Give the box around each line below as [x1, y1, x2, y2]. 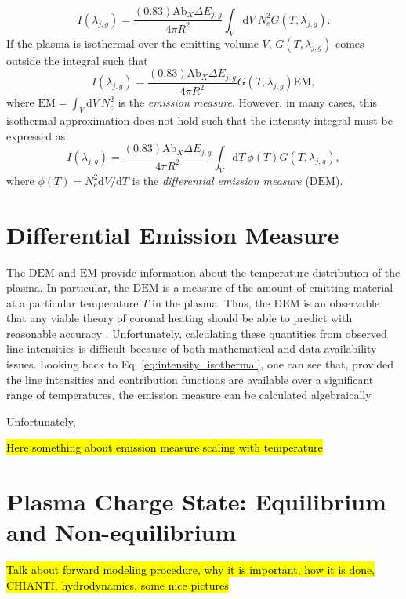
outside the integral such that [6, 52, 148, 68]
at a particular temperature [6, 294, 139, 310]
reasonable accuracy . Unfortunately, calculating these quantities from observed [6, 325, 387, 341]
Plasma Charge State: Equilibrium [6, 485, 386, 517]
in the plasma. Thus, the [152, 294, 270, 310]
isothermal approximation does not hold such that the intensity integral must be [6, 111, 393, 128]
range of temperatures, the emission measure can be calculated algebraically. [6, 387, 374, 403]
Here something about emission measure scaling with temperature [6, 439, 323, 456]
